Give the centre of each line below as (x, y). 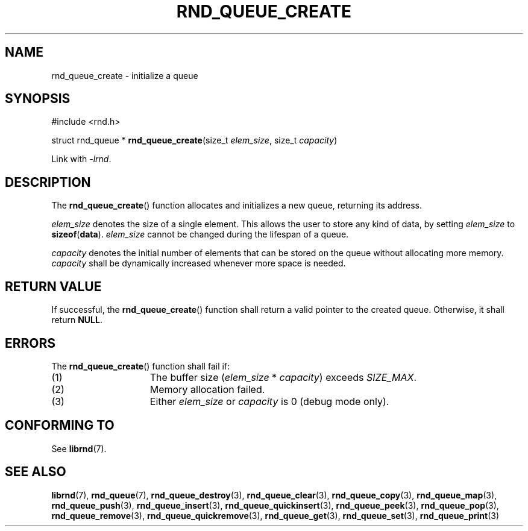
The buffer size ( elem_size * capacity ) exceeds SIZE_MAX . (283, 377)
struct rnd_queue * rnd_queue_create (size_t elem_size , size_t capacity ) (194, 140)
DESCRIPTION (48, 182)
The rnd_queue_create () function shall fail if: (141, 366)
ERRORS (30, 343)
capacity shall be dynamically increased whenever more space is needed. (199, 263)
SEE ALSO (36, 472)
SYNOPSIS (38, 99)
